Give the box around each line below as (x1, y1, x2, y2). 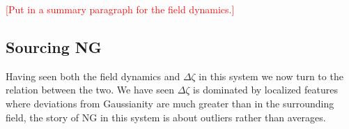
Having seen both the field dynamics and (6, 68, 180, 83)
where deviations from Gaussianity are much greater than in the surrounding (6, 96, 334, 110)
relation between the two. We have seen (6, 82, 174, 97)
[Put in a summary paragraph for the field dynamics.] (6, 2, 235, 16)
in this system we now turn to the (199, 68, 343, 83)
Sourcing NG (6, 36, 102, 57)
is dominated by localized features (193, 82, 338, 97)
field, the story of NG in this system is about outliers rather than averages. (6, 109, 326, 124)
